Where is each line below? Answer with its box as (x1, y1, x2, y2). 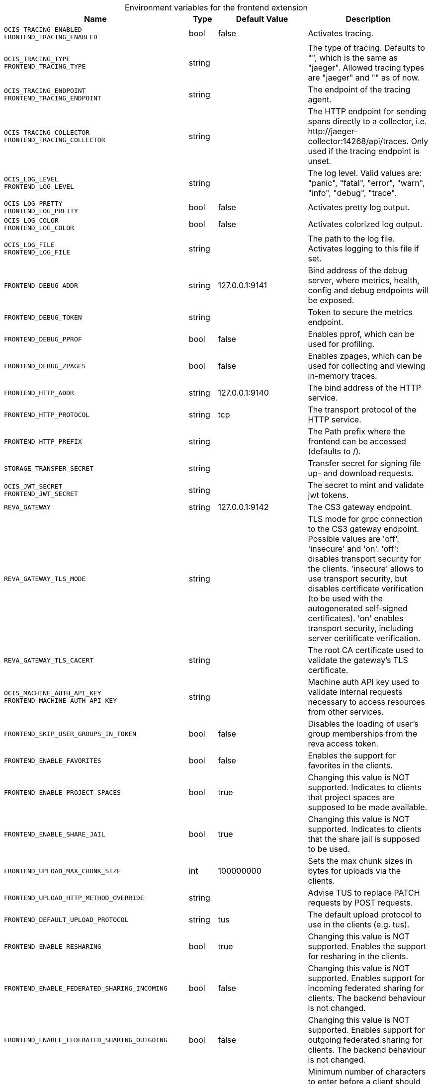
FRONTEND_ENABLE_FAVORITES (4, 756, 101, 764)
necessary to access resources (308, 697, 425, 707)
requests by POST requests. (308, 898, 413, 908)
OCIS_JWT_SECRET (4, 483, 63, 490)
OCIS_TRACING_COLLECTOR (4, 129, 90, 136)
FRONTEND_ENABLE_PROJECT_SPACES (4, 788, 121, 796)
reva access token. (308, 739, 379, 749)
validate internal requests (308, 687, 403, 697)
